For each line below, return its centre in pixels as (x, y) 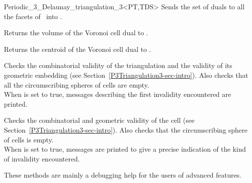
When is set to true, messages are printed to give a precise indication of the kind (125, 149)
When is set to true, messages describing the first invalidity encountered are (118, 94)
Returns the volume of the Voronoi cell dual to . (76, 33)
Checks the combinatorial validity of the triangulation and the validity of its (118, 65)
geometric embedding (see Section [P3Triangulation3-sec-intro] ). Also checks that (126, 75)
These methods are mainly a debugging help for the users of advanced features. (123, 175)
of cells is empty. (29, 139)
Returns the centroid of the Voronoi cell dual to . (78, 49)
